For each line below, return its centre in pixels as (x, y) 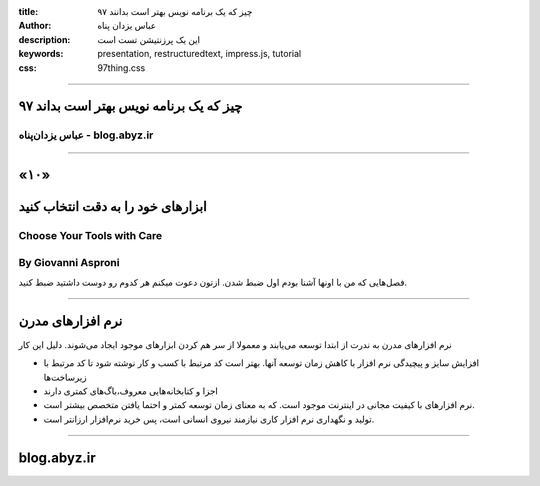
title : (28, 11)
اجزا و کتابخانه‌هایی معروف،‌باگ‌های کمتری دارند (131, 391)
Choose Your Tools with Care (90, 235)
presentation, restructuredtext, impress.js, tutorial (199, 54)
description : (44, 39)
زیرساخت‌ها (65, 377)
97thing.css (121, 67)
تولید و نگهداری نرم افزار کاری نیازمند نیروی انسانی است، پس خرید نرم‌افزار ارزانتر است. (209, 419)
